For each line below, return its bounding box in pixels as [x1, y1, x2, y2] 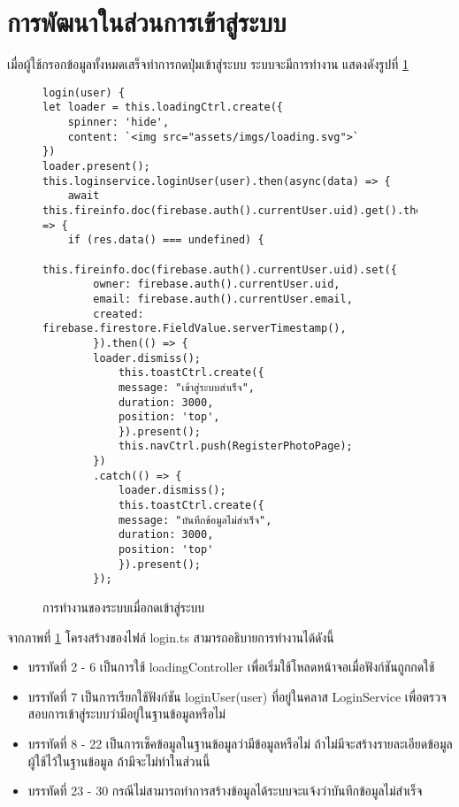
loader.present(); [42, 160, 150, 173]
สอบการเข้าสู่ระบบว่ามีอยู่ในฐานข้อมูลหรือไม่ [27, 704, 226, 723]
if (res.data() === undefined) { [67, 234, 264, 247]
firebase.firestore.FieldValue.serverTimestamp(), [42, 322, 347, 335]
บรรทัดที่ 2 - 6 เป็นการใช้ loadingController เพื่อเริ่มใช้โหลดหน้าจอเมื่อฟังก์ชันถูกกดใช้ [27, 657, 435, 676]
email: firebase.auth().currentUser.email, [93, 292, 353, 305]
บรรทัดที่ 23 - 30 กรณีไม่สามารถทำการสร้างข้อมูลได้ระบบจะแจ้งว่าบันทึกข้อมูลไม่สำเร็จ [27, 781, 423, 800]
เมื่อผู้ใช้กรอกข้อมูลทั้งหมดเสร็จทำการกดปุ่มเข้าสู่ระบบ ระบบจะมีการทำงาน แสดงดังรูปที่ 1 [7, 55, 409, 73]
